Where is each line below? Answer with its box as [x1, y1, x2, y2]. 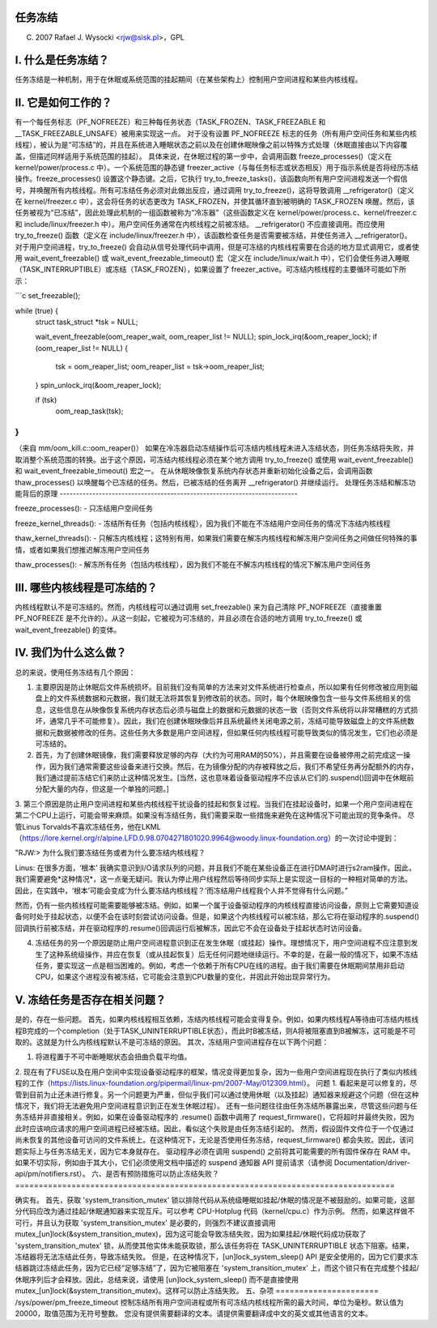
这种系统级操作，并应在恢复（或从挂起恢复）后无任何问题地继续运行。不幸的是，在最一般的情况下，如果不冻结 [49, 949, 418, 959]
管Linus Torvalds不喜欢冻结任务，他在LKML [15, 822, 161, 831]
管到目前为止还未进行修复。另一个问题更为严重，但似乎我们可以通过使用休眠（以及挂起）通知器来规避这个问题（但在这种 [15, 1090, 419, 1100]
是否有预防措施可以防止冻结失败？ [105, 1169, 219, 1179]
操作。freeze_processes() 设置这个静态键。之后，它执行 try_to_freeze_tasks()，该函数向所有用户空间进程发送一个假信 [15, 174, 408, 184]
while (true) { [15, 305, 58, 315]
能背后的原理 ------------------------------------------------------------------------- [15, 489, 299, 498]
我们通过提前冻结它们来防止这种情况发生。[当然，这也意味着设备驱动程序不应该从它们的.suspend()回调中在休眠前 [35, 773, 414, 783]
